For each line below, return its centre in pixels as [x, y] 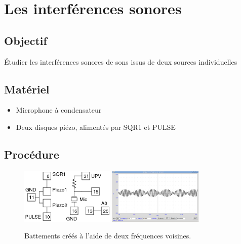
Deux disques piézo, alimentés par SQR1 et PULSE [96, 127]
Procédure [32, 154]
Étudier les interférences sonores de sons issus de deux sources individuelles [121, 61]
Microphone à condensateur [59, 110]
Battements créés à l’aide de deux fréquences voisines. [108, 236]
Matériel [27, 89]
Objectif [26, 40]
